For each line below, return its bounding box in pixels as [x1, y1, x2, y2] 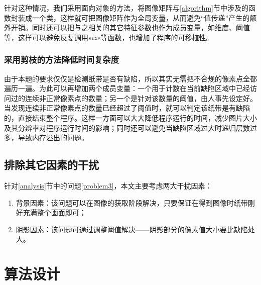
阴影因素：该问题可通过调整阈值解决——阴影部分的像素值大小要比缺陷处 [16, 224, 255, 234]
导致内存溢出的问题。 [18, 132, 88, 143]
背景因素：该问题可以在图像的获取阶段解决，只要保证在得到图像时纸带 [16, 197, 248, 208]
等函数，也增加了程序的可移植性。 [100, 32, 213, 42]
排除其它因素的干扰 [4, 157, 99, 172]
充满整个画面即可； [23, 207, 86, 218]
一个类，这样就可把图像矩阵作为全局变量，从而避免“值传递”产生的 [32, 12, 250, 23]
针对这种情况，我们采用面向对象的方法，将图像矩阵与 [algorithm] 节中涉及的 [4, 3, 248, 13]
